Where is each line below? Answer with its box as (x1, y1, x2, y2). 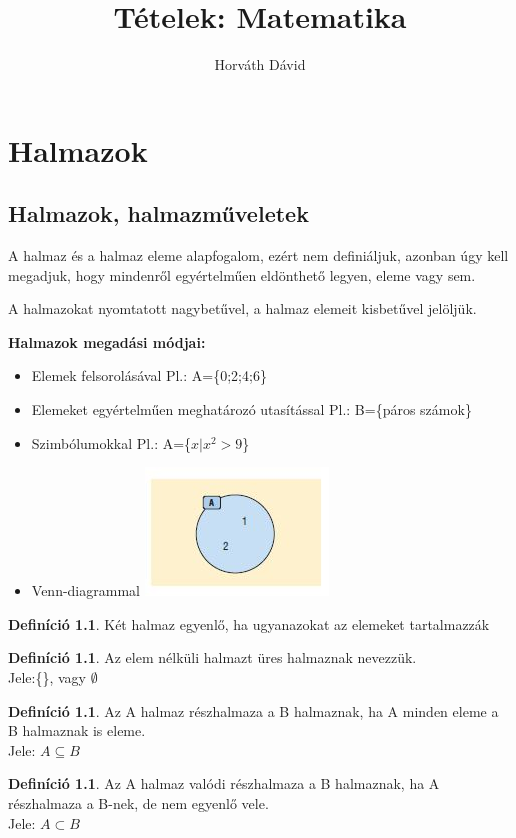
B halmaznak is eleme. (8, 720, 146, 741)
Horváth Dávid (214, 54, 306, 75)
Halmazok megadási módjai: (8, 331, 206, 352)
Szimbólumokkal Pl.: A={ (31, 432, 192, 453)
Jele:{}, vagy (8, 667, 86, 688)
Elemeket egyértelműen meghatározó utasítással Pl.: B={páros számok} (31, 399, 472, 420)
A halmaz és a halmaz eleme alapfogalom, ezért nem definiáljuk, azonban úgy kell (8, 245, 509, 266)
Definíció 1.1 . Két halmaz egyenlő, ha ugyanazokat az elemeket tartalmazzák (8, 613, 490, 634)
